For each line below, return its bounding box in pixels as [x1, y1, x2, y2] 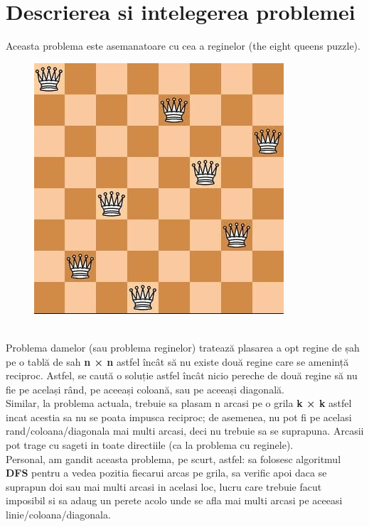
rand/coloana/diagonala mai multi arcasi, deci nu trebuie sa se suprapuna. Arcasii [6, 423, 364, 438]
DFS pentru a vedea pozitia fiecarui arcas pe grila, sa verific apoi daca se [6, 465, 327, 480]
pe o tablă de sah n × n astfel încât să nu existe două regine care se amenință [6, 354, 349, 369]
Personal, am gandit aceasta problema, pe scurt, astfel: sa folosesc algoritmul [6, 451, 341, 466]
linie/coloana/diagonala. [6, 507, 111, 522]
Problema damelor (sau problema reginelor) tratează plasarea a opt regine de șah [6, 339, 360, 354]
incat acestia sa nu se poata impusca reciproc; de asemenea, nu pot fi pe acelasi [6, 409, 352, 424]
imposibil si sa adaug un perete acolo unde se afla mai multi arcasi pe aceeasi [6, 493, 343, 508]
